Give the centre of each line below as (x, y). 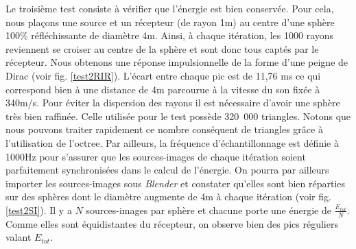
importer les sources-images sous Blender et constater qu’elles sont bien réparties (176, 183)
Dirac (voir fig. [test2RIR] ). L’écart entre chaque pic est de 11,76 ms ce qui (163, 75)
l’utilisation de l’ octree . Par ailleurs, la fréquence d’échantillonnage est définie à (172, 142)
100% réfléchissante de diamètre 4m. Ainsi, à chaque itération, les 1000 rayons (170, 35)
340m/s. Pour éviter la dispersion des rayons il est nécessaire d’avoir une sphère (173, 103)
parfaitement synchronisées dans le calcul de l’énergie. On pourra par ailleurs (167, 170)
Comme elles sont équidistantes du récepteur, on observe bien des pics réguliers (172, 223)
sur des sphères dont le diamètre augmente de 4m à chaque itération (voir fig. (168, 197)
